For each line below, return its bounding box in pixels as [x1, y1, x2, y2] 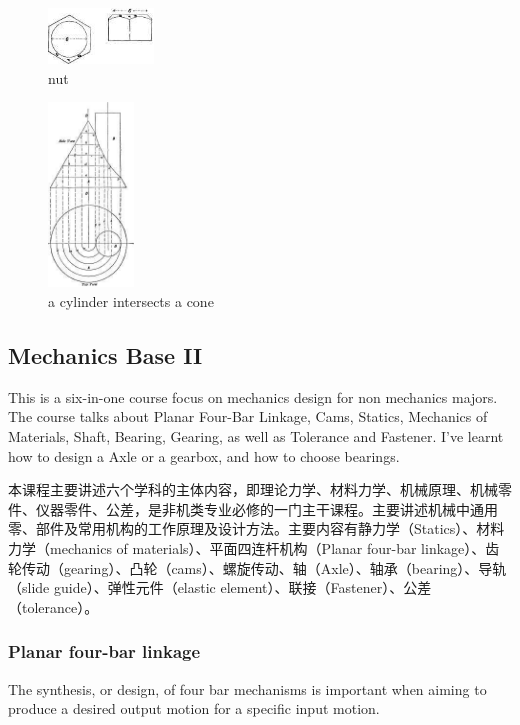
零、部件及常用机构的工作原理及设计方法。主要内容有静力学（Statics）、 [8, 518, 477, 539]
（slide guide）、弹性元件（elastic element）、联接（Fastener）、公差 [8, 577, 432, 598]
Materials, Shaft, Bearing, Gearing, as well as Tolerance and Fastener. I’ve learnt [8, 426, 504, 447]
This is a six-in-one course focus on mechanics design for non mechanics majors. [8, 386, 498, 407]
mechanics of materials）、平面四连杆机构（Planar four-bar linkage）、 [49, 538, 486, 559]
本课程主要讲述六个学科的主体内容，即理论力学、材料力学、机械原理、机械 [8, 479, 498, 500]
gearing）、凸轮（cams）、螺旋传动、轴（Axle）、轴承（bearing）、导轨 [63, 557, 507, 578]
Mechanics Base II [8, 340, 203, 371]
